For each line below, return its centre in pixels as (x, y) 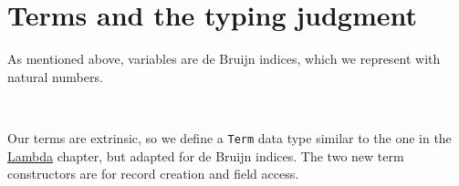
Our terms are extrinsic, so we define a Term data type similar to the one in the (229, 137)
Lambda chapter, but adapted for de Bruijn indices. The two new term (206, 155)
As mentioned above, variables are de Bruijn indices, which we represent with (224, 59)
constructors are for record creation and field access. (153, 174)
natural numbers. (55, 76)
